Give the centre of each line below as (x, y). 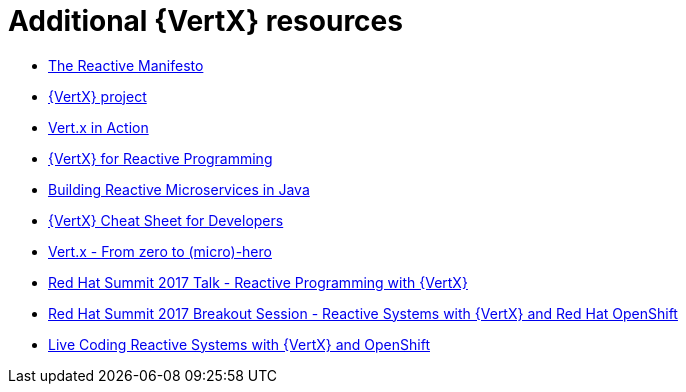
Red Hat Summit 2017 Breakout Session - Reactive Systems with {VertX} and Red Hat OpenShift (363, 313)
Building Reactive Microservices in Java (179, 189)
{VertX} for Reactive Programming (160, 158)
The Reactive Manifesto (126, 65)
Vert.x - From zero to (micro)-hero (160, 251)
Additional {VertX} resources (205, 21)
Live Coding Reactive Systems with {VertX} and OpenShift (239, 344)
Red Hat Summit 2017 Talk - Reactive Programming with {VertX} (258, 282)
